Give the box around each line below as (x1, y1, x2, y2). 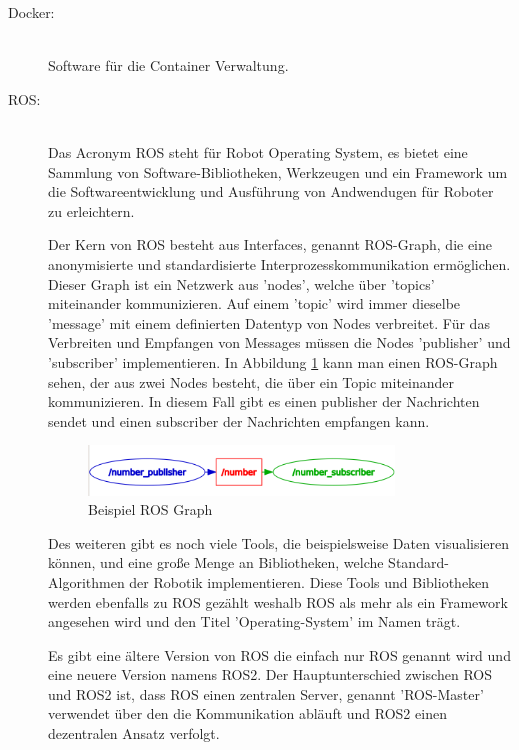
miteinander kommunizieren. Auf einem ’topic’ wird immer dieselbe (48, 293, 461, 314)
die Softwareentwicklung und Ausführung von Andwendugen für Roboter (48, 181, 494, 202)
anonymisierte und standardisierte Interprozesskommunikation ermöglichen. (48, 253, 511, 274)
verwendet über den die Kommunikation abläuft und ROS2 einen (48, 703, 447, 724)
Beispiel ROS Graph (88, 499, 213, 520)
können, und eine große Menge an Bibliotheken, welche (48, 552, 384, 573)
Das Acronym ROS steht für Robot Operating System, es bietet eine (48, 141, 468, 162)
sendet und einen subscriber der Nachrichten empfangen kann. (48, 410, 430, 431)
